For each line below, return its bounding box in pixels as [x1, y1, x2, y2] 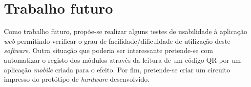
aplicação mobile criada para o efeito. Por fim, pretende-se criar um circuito [4, 64, 230, 74]
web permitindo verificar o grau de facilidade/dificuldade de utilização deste [4, 35, 230, 46]
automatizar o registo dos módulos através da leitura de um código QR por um [4, 54, 241, 65]
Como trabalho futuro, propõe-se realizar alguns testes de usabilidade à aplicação [4, 26, 247, 36]
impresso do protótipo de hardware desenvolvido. [4, 74, 150, 84]
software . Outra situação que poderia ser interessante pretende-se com [4, 45, 213, 55]
